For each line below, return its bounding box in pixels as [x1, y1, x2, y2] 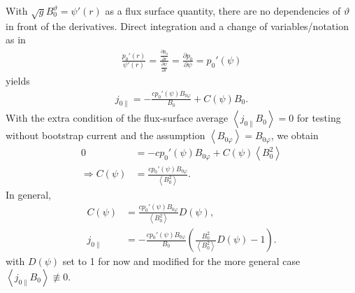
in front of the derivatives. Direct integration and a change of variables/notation [6, 18, 349, 33]
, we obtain [270, 128, 319, 143]
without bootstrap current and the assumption [6, 128, 205, 143]
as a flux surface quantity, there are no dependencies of [105, 3, 341, 17]
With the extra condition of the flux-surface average [6, 110, 229, 125]
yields [6, 73, 30, 88]
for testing [296, 110, 341, 125]
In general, [6, 187, 51, 201]
